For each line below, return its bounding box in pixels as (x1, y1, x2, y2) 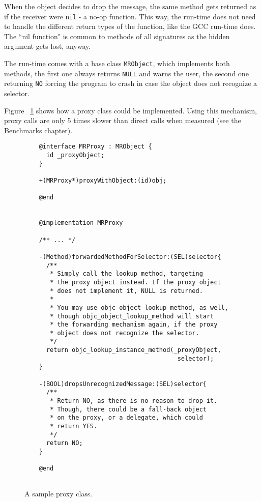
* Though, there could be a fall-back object (50, 405, 207, 413)
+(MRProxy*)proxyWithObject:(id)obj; (39, 177, 167, 184)
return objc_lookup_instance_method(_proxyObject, (46, 346, 221, 354)
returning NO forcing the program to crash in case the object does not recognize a (4, 78, 257, 88)
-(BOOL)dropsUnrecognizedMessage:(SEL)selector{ (39, 380, 207, 388)
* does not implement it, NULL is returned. (50, 287, 203, 294)
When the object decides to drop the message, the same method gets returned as (4, 1, 256, 11)
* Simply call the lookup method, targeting (50, 270, 203, 278)
